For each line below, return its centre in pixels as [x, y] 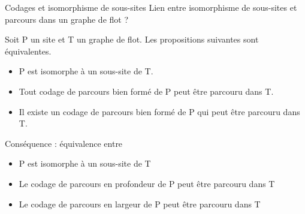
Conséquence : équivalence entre [64, 143]
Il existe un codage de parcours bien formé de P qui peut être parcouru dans [159, 111]
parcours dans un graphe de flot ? [67, 19]
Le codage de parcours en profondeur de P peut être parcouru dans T [147, 183]
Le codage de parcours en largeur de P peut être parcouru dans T [140, 204]
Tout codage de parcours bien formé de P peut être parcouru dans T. [146, 91]
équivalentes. [28, 51]
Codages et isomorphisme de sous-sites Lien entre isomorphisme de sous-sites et [151, 7]
